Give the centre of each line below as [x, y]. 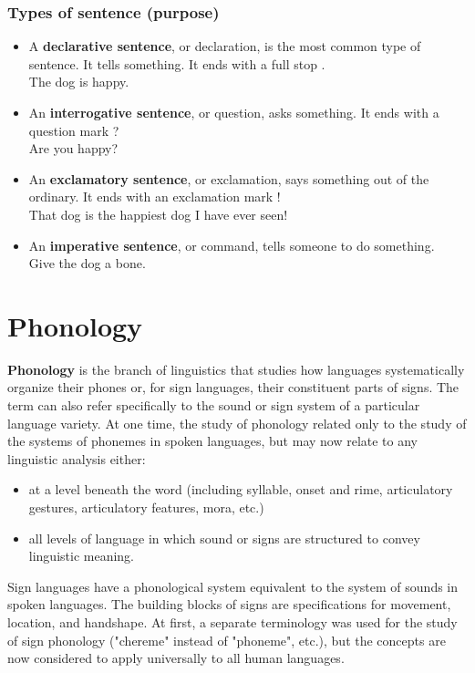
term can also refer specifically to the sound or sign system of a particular [214, 405]
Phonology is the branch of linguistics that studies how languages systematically [236, 369]
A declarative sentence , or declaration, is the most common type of [225, 46]
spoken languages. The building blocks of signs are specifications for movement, [229, 604]
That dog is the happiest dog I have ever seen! [158, 214]
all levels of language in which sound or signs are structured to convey [224, 538]
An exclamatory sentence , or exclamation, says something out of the [229, 178]
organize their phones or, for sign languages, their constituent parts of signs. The [233, 387]
